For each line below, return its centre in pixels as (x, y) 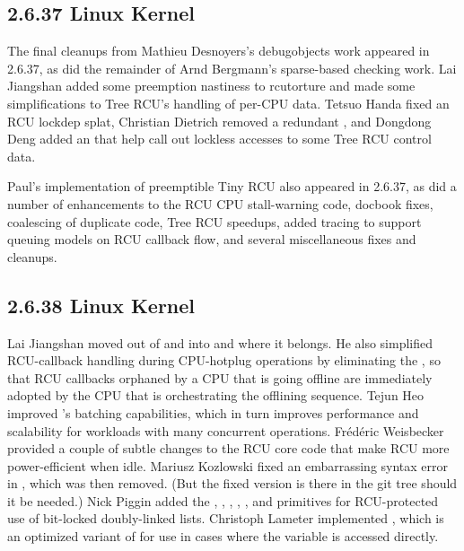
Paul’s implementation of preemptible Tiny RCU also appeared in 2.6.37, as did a (232, 186)
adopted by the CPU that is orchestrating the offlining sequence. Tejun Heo (216, 395)
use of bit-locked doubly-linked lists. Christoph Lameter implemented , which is (226, 518)
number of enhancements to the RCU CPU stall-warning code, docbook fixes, (220, 203)
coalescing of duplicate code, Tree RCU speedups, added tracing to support (214, 221)
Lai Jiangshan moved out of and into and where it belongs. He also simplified (220, 342)
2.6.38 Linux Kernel (101, 305)
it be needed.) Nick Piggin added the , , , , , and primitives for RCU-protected (223, 500)
